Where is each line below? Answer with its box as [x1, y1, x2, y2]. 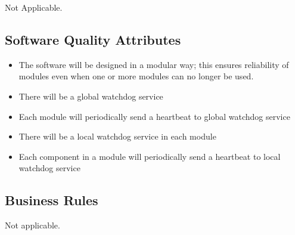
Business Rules [5, 191, 98, 209]
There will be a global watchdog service [18, 89, 163, 102]
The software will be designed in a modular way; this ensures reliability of [18, 58, 289, 70]
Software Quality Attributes [5, 30, 181, 48]
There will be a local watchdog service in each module [18, 130, 216, 143]
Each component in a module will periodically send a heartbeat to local [18, 150, 281, 162]
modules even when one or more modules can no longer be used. [18, 70, 254, 82]
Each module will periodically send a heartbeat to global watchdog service [18, 110, 290, 122]
